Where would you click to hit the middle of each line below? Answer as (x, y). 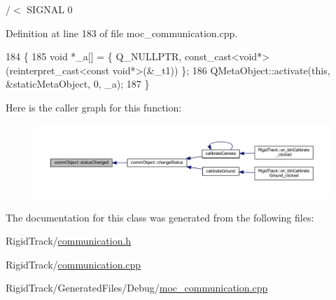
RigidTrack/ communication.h (69, 241)
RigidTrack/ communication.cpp (73, 264)
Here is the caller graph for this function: (94, 107)
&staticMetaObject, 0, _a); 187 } (78, 84)
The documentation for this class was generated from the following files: (160, 217)
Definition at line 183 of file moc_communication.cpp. (122, 33)
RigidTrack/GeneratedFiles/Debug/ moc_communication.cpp (137, 288)
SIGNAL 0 (50, 9)
